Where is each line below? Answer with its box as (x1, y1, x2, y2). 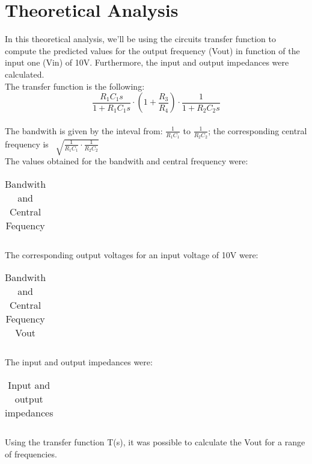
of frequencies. (5, 447, 57, 460)
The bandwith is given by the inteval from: (5, 124, 163, 137)
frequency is (5, 137, 49, 150)
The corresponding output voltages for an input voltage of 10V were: (5, 248, 258, 261)
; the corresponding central (208, 124, 307, 137)
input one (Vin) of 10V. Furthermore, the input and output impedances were (5, 56, 289, 69)
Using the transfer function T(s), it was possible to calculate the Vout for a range (5, 435, 305, 448)
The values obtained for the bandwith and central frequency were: (5, 155, 248, 167)
